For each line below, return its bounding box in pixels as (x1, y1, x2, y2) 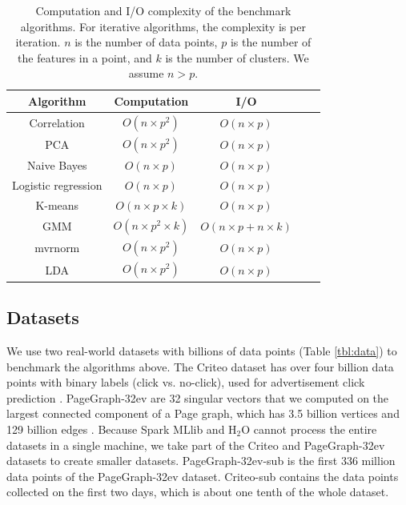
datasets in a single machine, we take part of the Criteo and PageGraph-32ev (6, 436, 385, 453)
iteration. (15, 34, 61, 50)
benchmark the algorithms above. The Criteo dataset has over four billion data (6, 358, 394, 375)
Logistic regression (12, 177, 103, 194)
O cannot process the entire (241, 421, 377, 438)
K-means (35, 197, 79, 213)
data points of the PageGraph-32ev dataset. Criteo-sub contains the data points (6, 467, 399, 484)
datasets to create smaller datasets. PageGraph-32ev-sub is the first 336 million (6, 452, 396, 469)
